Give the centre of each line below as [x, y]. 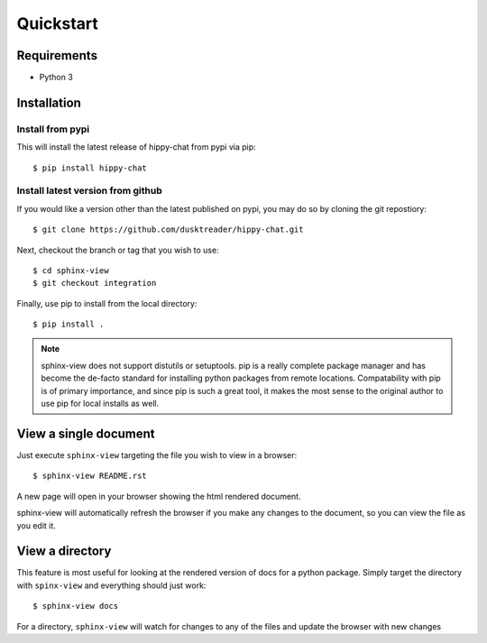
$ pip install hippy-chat [90, 168]
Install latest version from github [89, 191]
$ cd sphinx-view [71, 270]
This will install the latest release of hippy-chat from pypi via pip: [136, 147]
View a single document [86, 433]
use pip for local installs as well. [100, 404]
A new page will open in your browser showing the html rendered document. [159, 496]
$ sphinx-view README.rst [90, 476]
